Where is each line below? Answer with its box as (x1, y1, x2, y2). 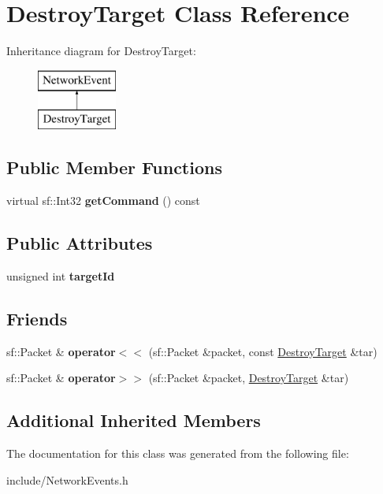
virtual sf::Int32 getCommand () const (6, 192, 200, 209)
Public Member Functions (6, 155, 222, 180)
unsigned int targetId (6, 267, 115, 284)
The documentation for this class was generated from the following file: (6, 445, 349, 462)
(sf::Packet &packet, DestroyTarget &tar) (148, 370, 349, 386)
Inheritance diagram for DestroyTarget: (6, 43, 196, 59)
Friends (6, 306, 68, 330)
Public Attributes (6, 231, 153, 255)
